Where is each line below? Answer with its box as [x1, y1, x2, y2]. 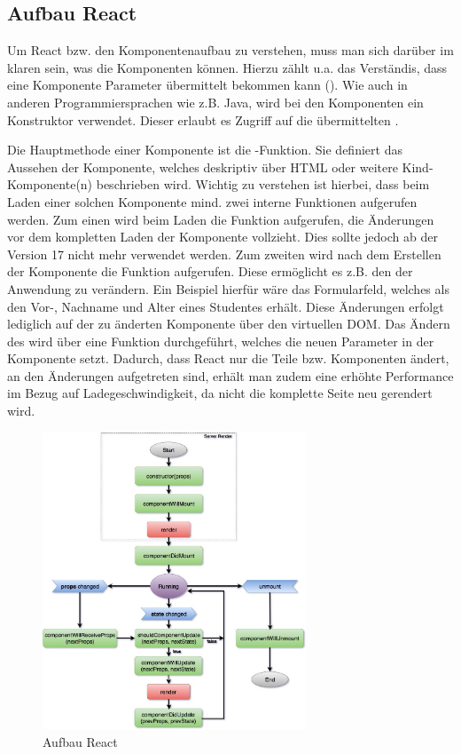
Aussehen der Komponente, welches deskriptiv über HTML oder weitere [7, 157, 398, 176]
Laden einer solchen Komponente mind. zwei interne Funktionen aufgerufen [7, 192, 418, 210]
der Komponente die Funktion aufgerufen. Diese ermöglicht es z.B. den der [7, 262, 413, 281]
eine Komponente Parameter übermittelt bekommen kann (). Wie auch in [7, 75, 408, 94]
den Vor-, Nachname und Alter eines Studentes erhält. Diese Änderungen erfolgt [7, 297, 444, 315]
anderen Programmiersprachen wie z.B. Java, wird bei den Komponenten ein [7, 92, 424, 111]
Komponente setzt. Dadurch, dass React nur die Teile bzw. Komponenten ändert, [7, 349, 449, 368]
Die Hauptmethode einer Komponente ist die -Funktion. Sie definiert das [7, 140, 402, 159]
